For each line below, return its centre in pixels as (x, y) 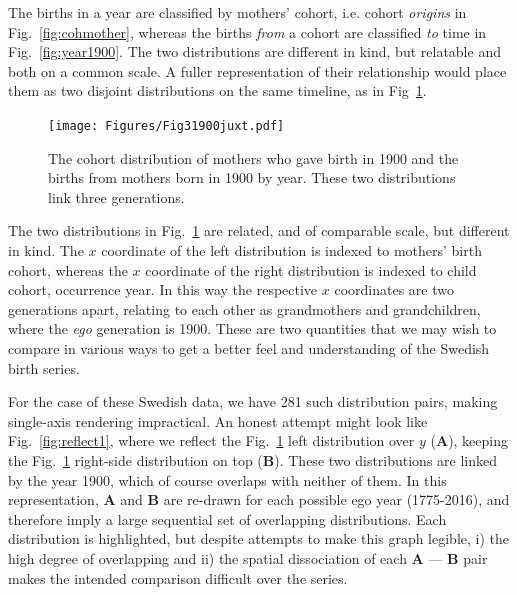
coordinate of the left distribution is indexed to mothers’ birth (291, 250)
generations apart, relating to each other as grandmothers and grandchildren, (244, 308)
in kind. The (46, 250)
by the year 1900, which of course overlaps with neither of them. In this (227, 479)
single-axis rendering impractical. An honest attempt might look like (218, 420)
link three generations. (116, 196)
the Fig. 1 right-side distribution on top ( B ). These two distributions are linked (253, 459)
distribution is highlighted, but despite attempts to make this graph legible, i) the (259, 538)
